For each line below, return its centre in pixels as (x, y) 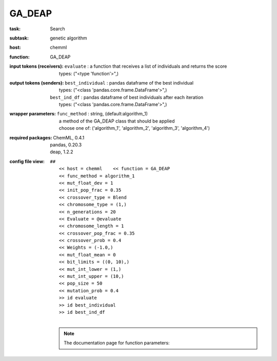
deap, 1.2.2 (62, 152)
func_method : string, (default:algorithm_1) (102, 114)
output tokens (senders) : (37, 83)
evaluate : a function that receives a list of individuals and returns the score (146, 66)
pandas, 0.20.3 (66, 145)
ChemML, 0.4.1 (69, 137)
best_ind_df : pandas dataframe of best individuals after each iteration (127, 97)
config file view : (27, 161)
